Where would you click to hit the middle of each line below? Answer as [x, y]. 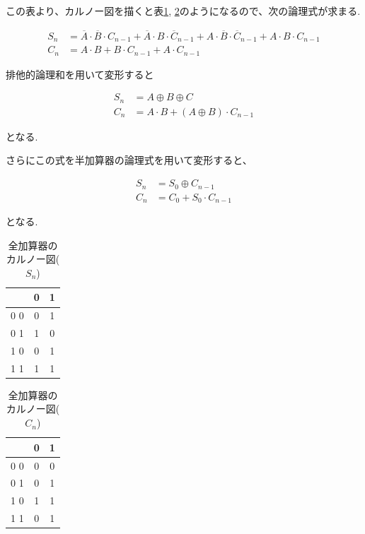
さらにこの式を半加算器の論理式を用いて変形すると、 [129, 160]
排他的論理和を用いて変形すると [80, 74]
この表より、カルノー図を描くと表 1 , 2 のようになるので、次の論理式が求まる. [183, 11]
